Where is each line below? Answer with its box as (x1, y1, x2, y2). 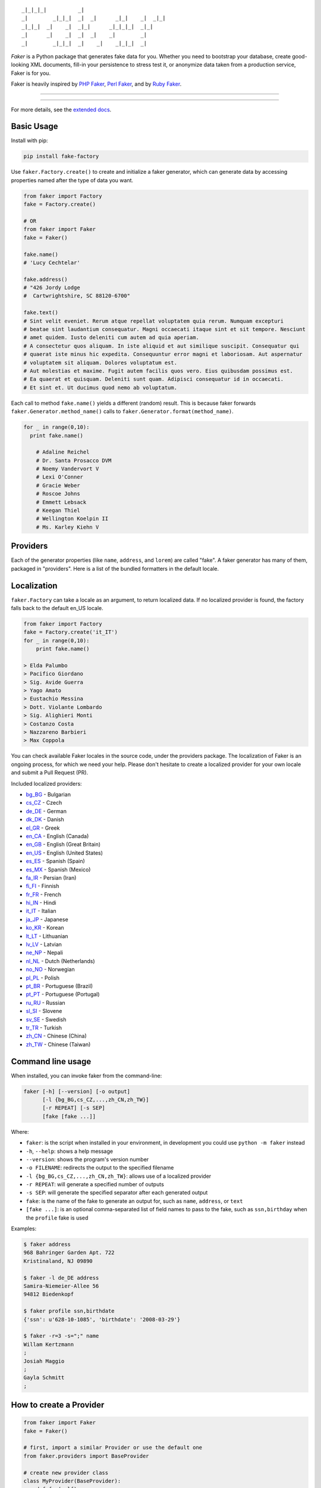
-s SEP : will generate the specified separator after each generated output (26, 1189, 208, 1196)
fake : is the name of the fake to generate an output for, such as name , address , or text (26, 1197, 243, 1205)
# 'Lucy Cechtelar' (23, 259, 80, 266)
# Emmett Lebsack (36, 499, 87, 505)
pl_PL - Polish (26, 974, 59, 981)
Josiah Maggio (23, 1358, 65, 1364)
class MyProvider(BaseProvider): (23, 1478, 121, 1484)
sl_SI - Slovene (26, 1008, 62, 1015)
